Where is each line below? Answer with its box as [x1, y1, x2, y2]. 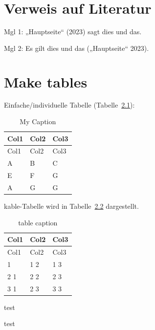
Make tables [4, 71, 88, 91]
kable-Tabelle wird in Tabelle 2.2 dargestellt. [4, 201, 139, 211]
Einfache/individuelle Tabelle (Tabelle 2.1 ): [4, 100, 135, 110]
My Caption [20, 116, 56, 127]
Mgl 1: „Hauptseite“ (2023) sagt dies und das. [4, 26, 142, 37]
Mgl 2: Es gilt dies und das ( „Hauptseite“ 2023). [4, 43, 149, 53]
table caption [18, 217, 58, 227]
